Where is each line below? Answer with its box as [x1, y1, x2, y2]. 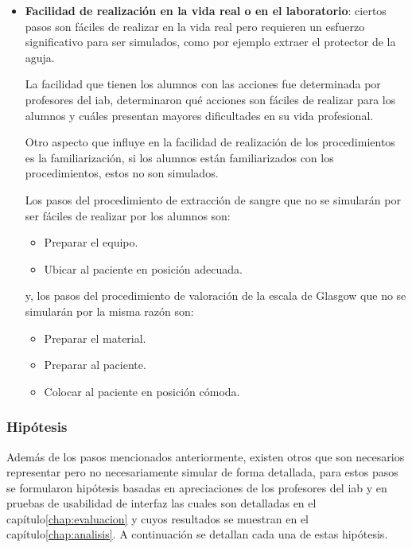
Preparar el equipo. [44, 234, 138, 251]
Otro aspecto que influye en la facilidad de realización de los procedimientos [25, 134, 395, 150]
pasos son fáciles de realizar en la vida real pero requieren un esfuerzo [25, 17, 365, 34]
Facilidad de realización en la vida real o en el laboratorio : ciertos [25, 2, 387, 18]
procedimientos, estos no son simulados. [25, 165, 219, 181]
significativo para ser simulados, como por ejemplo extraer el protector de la [25, 33, 396, 50]
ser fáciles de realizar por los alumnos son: [25, 207, 231, 223]
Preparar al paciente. [44, 356, 146, 373]
